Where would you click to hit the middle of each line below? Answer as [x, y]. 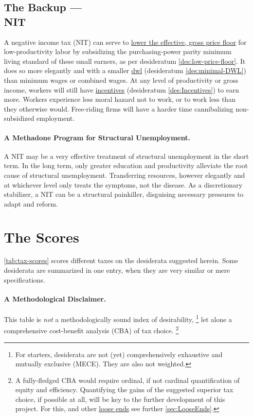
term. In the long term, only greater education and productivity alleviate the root [126, 165]
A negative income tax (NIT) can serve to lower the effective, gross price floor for [125, 42]
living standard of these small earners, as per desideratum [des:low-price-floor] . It [125, 61]
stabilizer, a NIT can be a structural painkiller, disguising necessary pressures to [124, 194]
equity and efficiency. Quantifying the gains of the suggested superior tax [124, 389]
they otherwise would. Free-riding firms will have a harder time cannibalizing [119, 108]
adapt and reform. [31, 203]
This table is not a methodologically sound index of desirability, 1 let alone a [118, 318]
